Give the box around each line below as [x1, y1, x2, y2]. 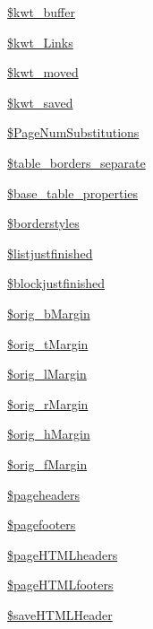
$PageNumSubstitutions [7, 123, 140, 142]
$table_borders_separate [7, 153, 146, 171]
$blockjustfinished [7, 274, 106, 293]
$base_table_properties [7, 183, 139, 202]
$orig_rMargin [7, 394, 89, 413]
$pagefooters [7, 515, 76, 534]
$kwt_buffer [7, 3, 75, 21]
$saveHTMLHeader [7, 605, 113, 624]
